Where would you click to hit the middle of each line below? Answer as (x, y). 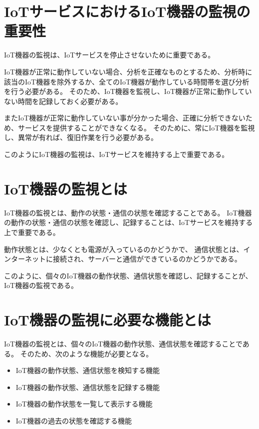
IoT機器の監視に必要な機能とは (108, 320)
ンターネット (25, 259)
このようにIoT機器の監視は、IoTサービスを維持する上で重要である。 (117, 154)
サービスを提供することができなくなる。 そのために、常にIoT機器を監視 (136, 127)
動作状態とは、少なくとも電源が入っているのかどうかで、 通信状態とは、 (124, 249)
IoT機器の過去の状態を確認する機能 (74, 421)
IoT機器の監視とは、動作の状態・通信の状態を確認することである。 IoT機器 (128, 212)
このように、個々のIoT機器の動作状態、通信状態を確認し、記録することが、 (128, 275)
